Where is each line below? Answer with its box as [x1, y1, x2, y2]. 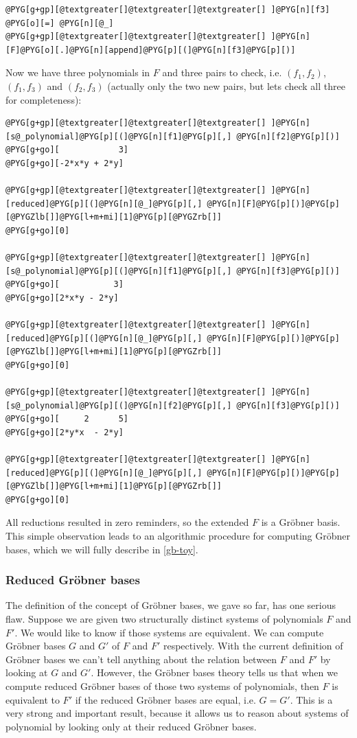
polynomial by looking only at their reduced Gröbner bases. [5, 719, 257, 733]
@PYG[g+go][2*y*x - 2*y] [5, 427, 124, 437]
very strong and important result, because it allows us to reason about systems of [5, 706, 349, 720]
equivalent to [5, 692, 60, 706]
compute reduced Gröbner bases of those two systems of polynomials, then [5, 678, 319, 693]
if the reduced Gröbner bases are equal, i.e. [75, 692, 256, 706]
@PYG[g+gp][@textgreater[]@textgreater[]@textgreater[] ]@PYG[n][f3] [5, 5, 330, 14]
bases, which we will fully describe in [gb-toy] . [5, 542, 198, 556]
